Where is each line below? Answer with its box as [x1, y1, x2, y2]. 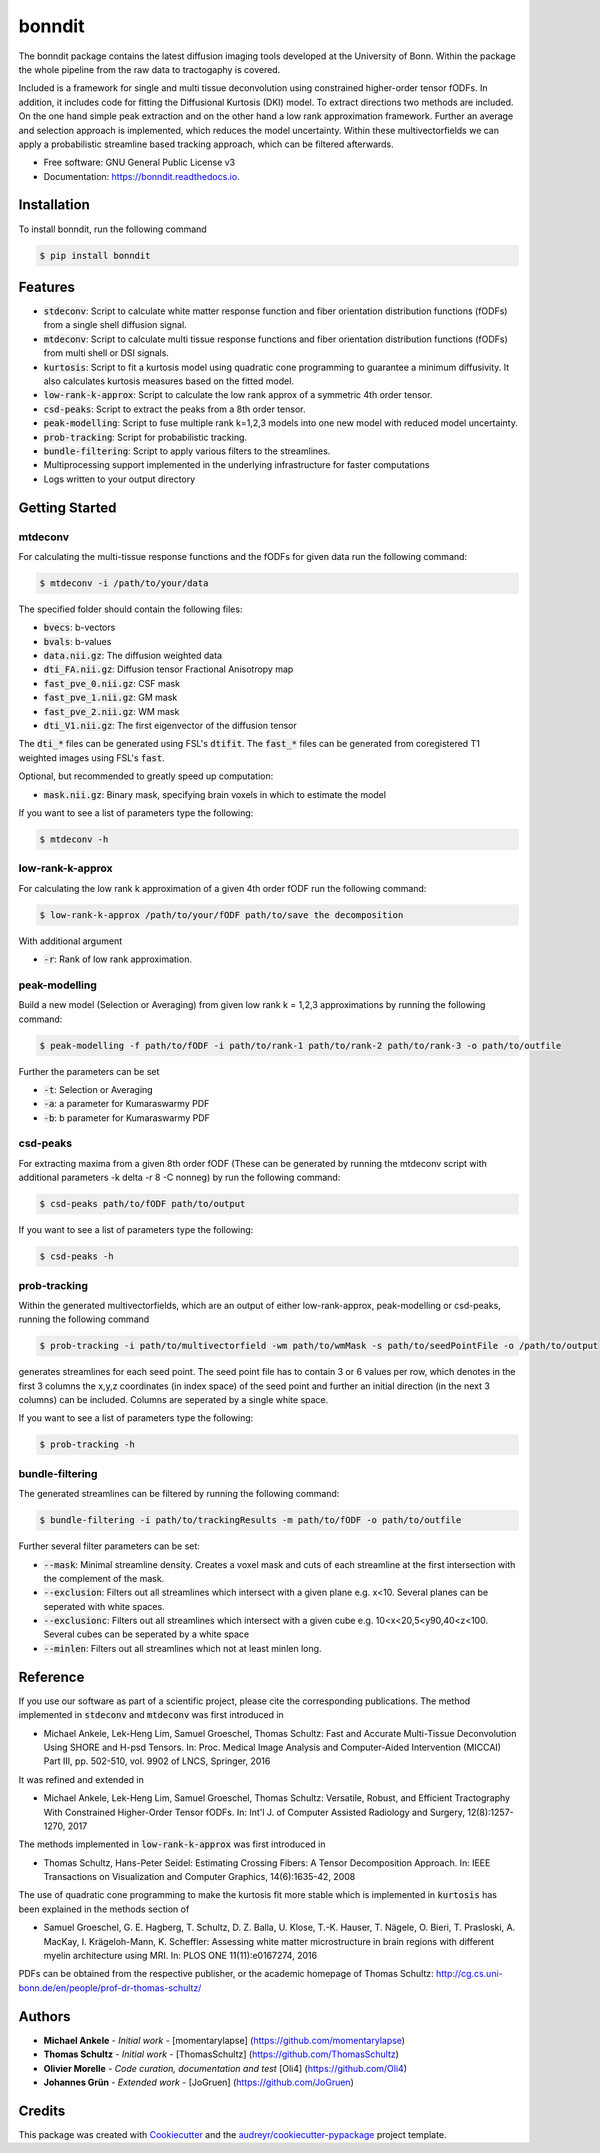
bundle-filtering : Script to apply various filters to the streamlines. [43, 445, 331, 457]
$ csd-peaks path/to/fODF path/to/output [39, 1198, 246, 1210]
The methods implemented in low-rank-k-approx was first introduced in [18, 1838, 326, 1850]
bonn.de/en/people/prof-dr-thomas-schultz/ [18, 1981, 202, 1994]
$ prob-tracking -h [39, 1439, 135, 1450]
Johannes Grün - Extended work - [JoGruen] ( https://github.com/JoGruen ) [43, 2076, 354, 2088]
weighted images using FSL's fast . [18, 751, 165, 764]
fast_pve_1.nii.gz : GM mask [43, 691, 178, 704]
